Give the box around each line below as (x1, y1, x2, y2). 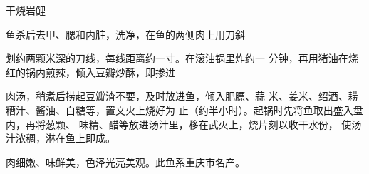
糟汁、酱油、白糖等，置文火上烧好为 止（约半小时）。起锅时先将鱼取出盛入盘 (6, 102, 363, 117)
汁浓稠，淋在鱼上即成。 (6, 130, 115, 145)
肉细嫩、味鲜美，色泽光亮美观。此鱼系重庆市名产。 (6, 154, 245, 169)
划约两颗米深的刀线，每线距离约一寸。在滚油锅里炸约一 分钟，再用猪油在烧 (6, 51, 358, 66)
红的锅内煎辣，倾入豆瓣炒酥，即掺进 (6, 64, 175, 79)
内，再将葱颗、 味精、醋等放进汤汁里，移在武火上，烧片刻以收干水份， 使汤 (6, 116, 362, 131)
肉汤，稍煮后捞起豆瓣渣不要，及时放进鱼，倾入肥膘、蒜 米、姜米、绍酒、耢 (6, 88, 358, 103)
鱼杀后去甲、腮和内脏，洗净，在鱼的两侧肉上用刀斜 (6, 26, 245, 41)
